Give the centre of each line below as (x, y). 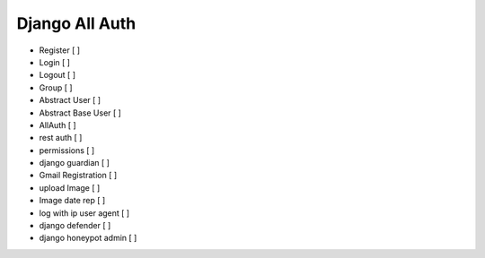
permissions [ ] (67, 150)
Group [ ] (56, 87)
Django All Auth (76, 23)
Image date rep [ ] (72, 201)
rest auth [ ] (61, 138)
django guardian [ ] (74, 163)
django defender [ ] (75, 226)
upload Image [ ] (70, 187)
